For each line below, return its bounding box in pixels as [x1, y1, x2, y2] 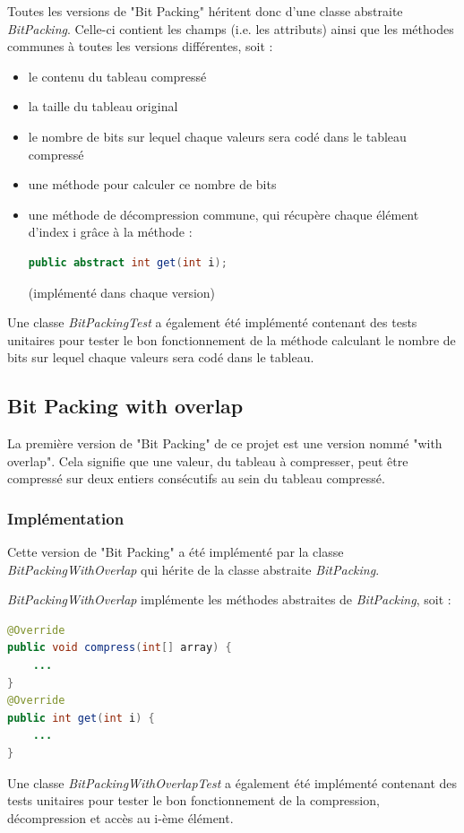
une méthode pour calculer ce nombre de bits [28, 175, 277, 194]
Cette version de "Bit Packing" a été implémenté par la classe [7, 542, 344, 561]
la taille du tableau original [28, 97, 178, 116]
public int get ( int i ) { [7, 711, 155, 725]
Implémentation [7, 507, 125, 529]
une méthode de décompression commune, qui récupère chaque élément [28, 204, 419, 223]
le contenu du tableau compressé [28, 66, 207, 85]
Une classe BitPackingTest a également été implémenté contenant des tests [7, 313, 417, 332]
